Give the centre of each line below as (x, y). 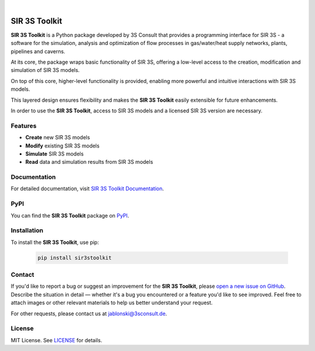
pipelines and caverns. (38, 51)
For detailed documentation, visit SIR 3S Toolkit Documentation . (87, 189)
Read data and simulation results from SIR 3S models (89, 162)
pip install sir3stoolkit (75, 258)
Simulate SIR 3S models (55, 154)
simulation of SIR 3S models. (45, 70)
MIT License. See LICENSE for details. (56, 340)
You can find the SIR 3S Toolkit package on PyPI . (70, 215)
